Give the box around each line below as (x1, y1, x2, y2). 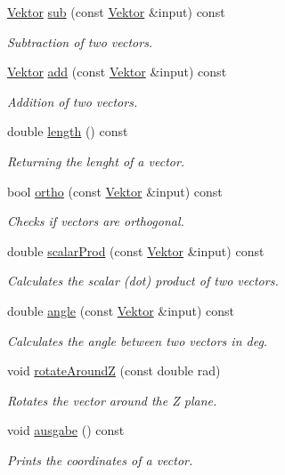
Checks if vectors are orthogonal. (7, 212, 184, 230)
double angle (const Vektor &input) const (7, 301, 234, 319)
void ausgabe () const (7, 421, 125, 439)
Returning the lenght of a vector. (7, 151, 185, 170)
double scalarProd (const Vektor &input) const (7, 241, 265, 260)
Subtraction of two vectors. (7, 32, 153, 51)
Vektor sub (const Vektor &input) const (7, 3, 225, 20)
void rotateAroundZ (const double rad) (7, 361, 221, 380)
